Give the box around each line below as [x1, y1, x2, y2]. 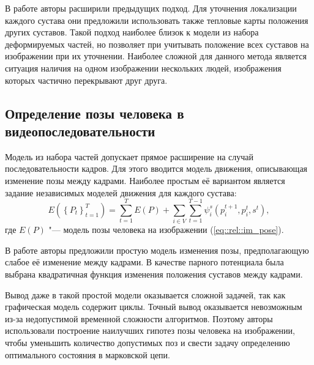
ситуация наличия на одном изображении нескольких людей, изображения [5, 61, 282, 74]
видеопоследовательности [5, 121, 155, 140]
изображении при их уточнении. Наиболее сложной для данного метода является [5, 50, 307, 62]
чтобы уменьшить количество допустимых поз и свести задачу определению [5, 336, 290, 348]
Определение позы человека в [5, 103, 184, 122]
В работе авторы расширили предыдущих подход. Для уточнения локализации [5, 2, 297, 14]
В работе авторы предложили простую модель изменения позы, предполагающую [5, 243, 309, 256]
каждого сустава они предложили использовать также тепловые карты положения [5, 13, 308, 26]
